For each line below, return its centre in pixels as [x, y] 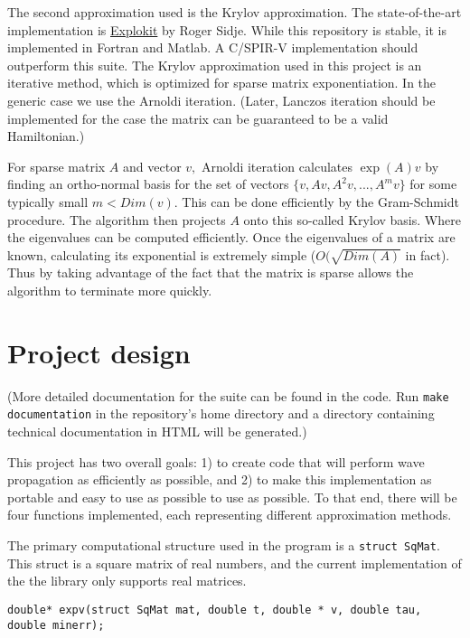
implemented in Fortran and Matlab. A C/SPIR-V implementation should [213, 47]
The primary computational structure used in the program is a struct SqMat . [224, 545]
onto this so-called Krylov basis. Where [352, 219]
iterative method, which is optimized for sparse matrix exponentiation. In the [222, 83]
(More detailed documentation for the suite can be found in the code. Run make [228, 395]
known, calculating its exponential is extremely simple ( [162, 254]
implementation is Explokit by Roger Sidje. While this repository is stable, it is [227, 29]
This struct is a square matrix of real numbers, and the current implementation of [235, 563]
